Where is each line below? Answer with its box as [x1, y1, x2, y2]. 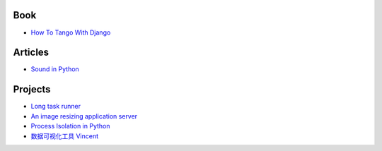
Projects [13, 83, 51, 95]
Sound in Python [30, 65, 79, 73]
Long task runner [30, 102, 81, 111]
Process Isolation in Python [30, 122, 110, 131]
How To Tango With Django [30, 28, 111, 37]
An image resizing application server [30, 111, 138, 120]
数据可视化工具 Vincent [30, 131, 99, 140]
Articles [13, 47, 50, 59]
